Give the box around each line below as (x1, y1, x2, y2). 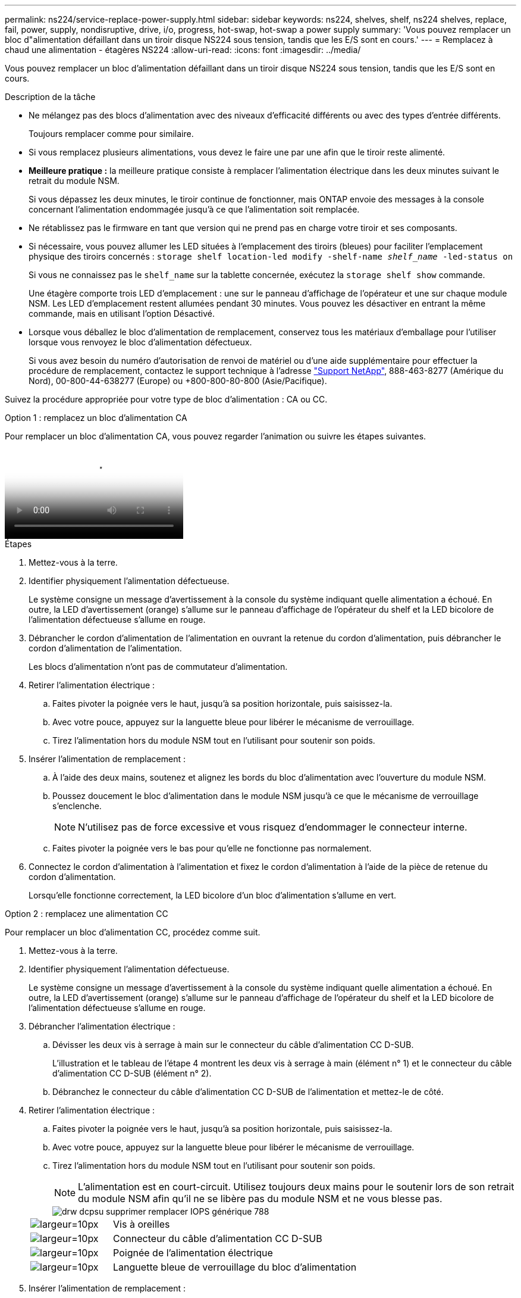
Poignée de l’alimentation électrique (113, 1247, 273, 1259)
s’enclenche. (52, 801, 102, 811)
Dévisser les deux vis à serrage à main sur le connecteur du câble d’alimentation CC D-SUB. (52, 1040, 414, 1050)
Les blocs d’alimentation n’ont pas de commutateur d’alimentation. (29, 662, 288, 672)
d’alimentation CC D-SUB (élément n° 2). (52, 1068, 212, 1078)
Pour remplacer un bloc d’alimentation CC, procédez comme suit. (5, 927, 260, 937)
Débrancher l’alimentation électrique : (29, 1021, 175, 1031)
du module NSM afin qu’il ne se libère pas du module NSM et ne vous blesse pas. (78, 1193, 442, 1205)
